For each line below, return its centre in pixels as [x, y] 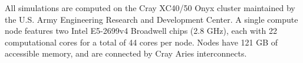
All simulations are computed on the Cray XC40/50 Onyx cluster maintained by [150, 8]
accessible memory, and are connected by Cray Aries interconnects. [126, 53]
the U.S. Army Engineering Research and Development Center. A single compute [151, 19]
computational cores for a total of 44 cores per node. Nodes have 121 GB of [141, 42]
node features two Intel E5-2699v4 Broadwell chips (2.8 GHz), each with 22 [141, 31]
